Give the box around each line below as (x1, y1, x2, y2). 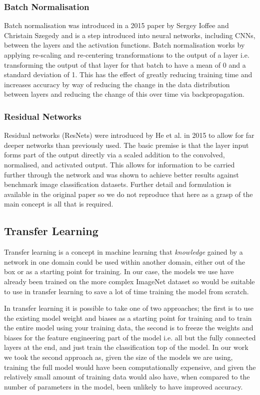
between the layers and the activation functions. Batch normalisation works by (4, 40, 245, 50)
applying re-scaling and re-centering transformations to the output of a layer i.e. (4, 50, 249, 60)
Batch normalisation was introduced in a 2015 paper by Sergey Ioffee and (4, 20, 229, 31)
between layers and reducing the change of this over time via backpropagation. (4, 89, 244, 99)
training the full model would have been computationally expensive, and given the (4, 361, 256, 372)
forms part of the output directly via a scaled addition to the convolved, (4, 149, 225, 160)
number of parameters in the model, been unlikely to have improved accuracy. (4, 381, 243, 391)
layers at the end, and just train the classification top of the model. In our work (4, 342, 248, 352)
